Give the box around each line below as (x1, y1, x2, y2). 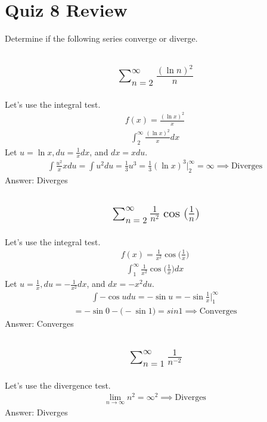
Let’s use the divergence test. (5, 379, 111, 391)
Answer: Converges (5, 317, 74, 329)
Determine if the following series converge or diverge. (5, 32, 198, 45)
